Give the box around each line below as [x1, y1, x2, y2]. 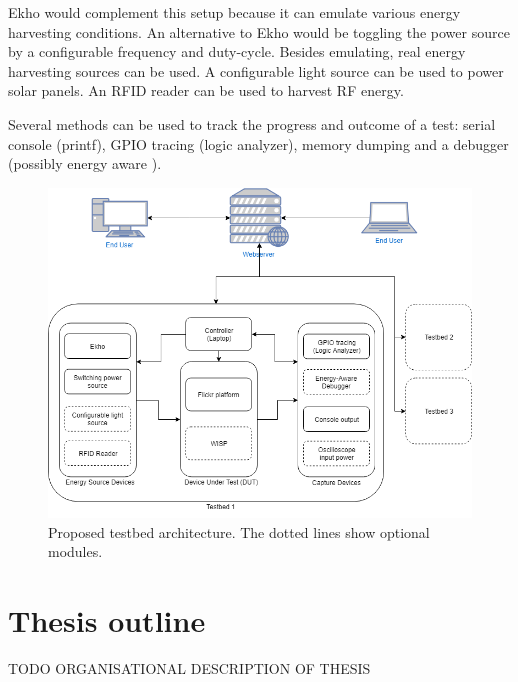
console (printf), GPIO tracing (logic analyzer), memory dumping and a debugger [8, 133, 509, 154]
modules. [48, 541, 103, 562]
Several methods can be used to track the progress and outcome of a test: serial [8, 113, 496, 134]
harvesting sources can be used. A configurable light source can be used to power [8, 60, 504, 81]
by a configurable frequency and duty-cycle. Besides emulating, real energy [8, 41, 466, 62]
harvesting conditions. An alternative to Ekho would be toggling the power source [8, 21, 510, 42]
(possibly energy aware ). [8, 153, 162, 174]
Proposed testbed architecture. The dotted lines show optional [48, 521, 430, 542]
